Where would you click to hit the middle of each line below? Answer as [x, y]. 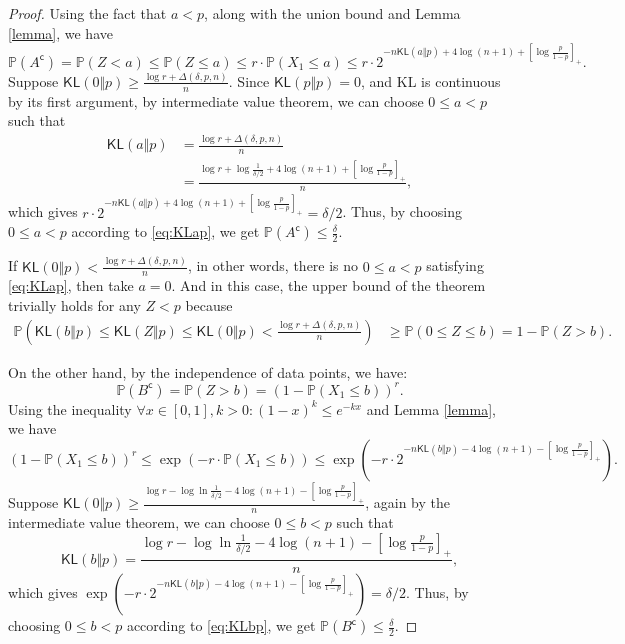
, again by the [407, 502]
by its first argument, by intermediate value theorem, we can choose [216, 100]
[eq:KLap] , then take [71, 285]
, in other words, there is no [273, 265]
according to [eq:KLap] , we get [165, 231]
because [209, 305]
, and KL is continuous [431, 80]
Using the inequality [70, 408]
